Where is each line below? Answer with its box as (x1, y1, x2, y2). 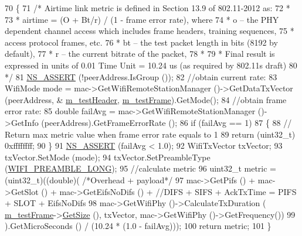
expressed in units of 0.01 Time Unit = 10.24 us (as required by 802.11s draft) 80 (5, 59, 297, 71)
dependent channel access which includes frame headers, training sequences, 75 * (5, 25, 294, 37)
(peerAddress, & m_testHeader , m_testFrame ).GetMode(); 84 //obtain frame (5, 93, 287, 105)
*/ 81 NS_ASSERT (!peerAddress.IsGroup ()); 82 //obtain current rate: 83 (5, 70, 277, 83)
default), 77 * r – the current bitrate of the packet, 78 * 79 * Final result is (5, 47, 275, 60)
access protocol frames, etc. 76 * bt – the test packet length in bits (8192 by (5, 36, 278, 48)
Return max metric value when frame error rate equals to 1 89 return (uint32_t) (5, 128, 296, 140)
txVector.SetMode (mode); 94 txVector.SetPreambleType (5, 151, 211, 163)
